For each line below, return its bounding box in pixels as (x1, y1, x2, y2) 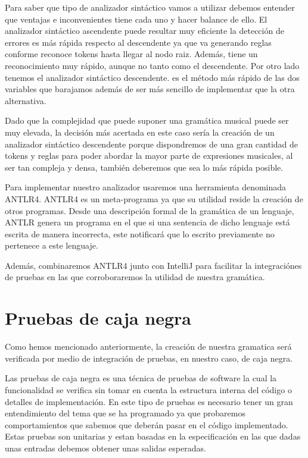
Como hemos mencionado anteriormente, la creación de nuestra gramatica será (5, 340, 292, 353)
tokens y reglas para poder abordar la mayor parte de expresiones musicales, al (5, 149, 293, 162)
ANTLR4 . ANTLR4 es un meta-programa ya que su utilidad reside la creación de (5, 192, 303, 205)
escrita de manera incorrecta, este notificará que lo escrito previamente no (5, 227, 275, 240)
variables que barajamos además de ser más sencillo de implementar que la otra (5, 83, 295, 95)
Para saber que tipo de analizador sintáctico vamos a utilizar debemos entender (5, 1, 295, 13)
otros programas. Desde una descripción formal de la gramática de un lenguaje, (5, 204, 294, 217)
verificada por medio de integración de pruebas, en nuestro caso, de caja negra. (5, 352, 293, 364)
